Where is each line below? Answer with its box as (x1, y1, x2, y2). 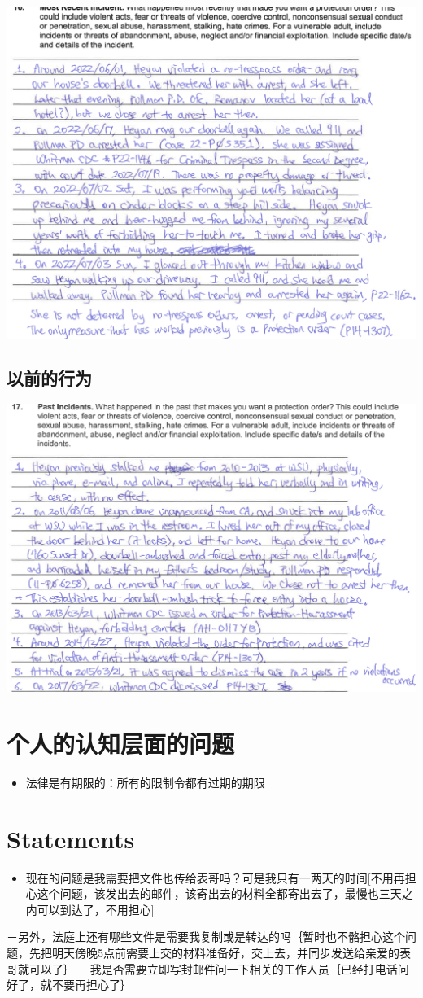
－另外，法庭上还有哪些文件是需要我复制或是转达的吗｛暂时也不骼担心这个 (7, 928, 405, 945)
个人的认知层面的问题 (7, 726, 235, 759)
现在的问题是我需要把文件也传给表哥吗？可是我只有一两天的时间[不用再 (25, 869, 405, 886)
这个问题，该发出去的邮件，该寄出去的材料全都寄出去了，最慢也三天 (37, 885, 402, 902)
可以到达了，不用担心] (37, 900, 155, 917)
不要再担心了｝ (51, 976, 132, 993)
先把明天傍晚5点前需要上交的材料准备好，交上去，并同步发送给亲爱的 (28, 944, 399, 961)
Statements (7, 821, 135, 855)
